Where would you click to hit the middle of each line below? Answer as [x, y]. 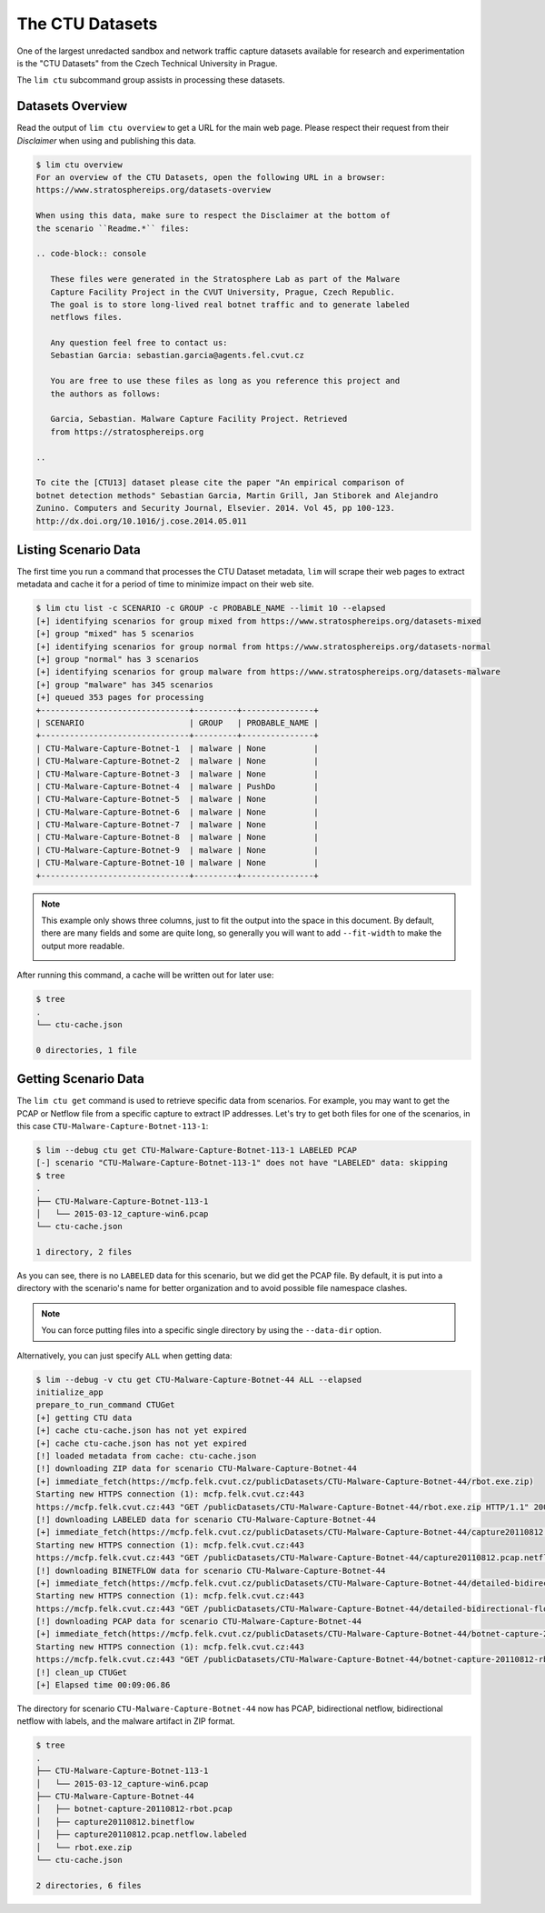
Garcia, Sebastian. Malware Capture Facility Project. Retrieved [199, 419]
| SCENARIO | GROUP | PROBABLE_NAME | [177, 722]
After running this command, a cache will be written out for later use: [145, 975]
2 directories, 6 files [89, 1885]
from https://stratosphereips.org [127, 431]
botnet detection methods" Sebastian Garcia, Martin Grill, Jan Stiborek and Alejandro [237, 495]
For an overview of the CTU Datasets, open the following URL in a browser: [211, 177]
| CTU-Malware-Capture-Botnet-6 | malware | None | [177, 812]
